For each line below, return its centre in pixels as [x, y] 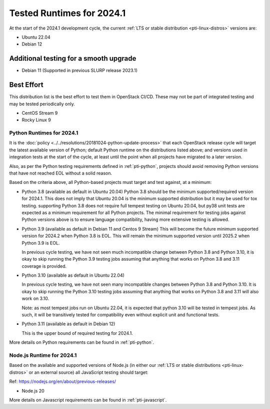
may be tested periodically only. [42, 104]
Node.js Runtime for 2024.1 [43, 355]
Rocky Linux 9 [36, 120]
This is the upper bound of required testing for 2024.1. [77, 333]
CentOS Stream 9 [40, 113]
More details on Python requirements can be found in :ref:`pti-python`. [82, 342]
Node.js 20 [33, 390]
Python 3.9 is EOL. [41, 243]
